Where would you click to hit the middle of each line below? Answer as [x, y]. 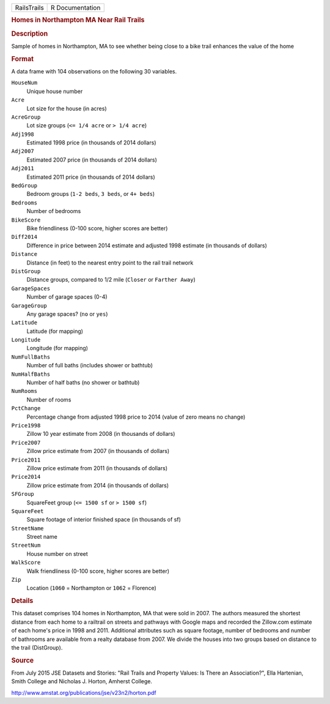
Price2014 [26, 477]
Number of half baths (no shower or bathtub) [83, 383]
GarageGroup [29, 305]
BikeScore [26, 220]
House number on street [57, 553]
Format [22, 59]
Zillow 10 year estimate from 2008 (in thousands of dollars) [101, 434]
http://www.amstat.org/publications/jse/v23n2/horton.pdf [84, 692]
